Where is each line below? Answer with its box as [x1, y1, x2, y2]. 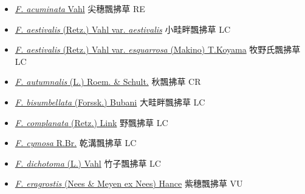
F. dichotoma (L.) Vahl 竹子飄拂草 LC [15, 156, 161, 169]
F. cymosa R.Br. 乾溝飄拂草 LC [15, 136, 137, 149]
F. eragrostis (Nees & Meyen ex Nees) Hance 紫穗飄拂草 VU [15, 177, 243, 190]
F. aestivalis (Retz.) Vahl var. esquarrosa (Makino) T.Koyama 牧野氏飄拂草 [15, 43, 301, 56]
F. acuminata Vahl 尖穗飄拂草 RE [15, 2, 145, 15]
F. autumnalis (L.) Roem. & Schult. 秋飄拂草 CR [15, 75, 201, 88]
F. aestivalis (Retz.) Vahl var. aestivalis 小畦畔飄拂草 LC [15, 22, 230, 35]
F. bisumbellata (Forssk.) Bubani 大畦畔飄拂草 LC [15, 95, 205, 108]
